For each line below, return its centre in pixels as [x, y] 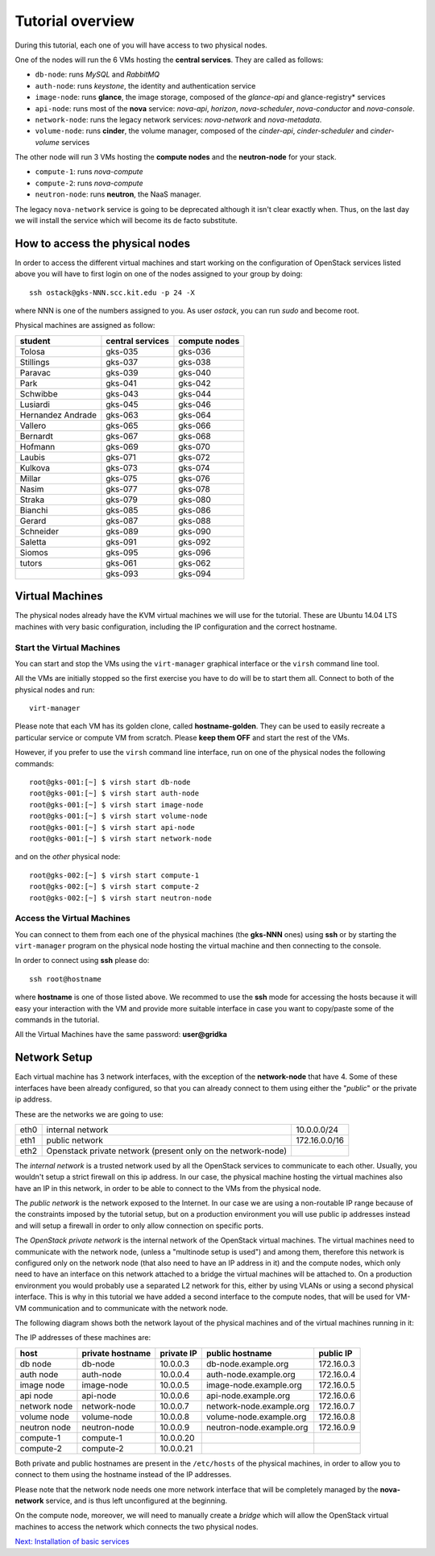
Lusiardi [35, 405]
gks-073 [122, 467]
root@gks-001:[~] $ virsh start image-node [116, 805]
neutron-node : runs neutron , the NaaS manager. [118, 194]
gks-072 [195, 457]
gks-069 [122, 446]
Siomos [34, 552]
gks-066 [195, 425]
